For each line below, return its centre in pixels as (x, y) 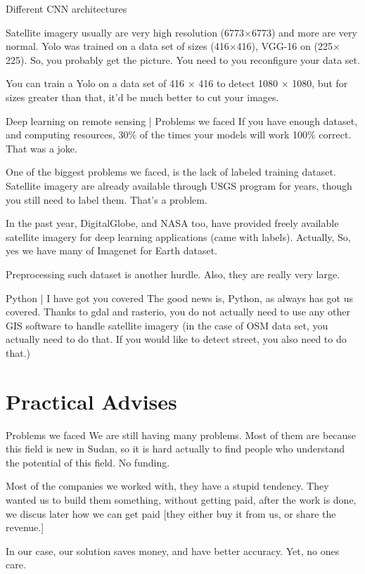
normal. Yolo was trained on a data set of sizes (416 (117, 46)
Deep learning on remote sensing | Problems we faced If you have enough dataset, (182, 120)
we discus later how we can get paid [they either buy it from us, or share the (171, 513)
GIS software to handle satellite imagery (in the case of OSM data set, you (167, 325)
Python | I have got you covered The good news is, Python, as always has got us (179, 298)
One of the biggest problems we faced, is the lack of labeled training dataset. (171, 172)
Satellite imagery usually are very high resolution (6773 (125, 32)
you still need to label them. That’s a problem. (107, 199)
